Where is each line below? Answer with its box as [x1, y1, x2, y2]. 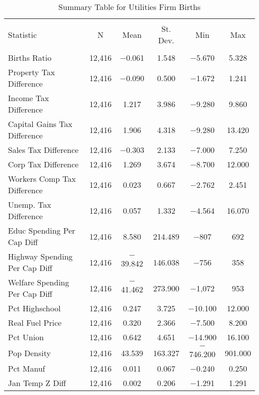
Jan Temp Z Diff [8, 377, 66, 389]
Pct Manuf [8, 363, 45, 374]
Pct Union [8, 331, 44, 343]
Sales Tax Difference [8, 144, 79, 155]
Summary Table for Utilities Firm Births [58, 1, 201, 12]
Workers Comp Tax [8, 173, 76, 184]
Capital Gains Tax [8, 118, 73, 130]
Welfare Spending [8, 276, 69, 288]
